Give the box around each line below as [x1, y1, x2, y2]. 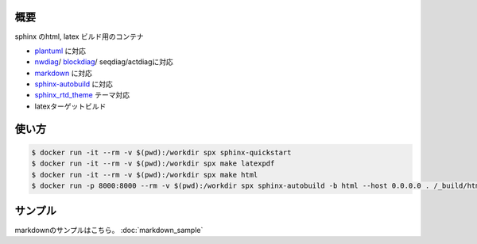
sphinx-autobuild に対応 [34, 79, 113, 89]
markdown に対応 [34, 68, 93, 78]
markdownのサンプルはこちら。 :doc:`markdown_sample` [14, 225, 204, 234]
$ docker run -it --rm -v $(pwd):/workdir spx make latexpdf [31, 159, 275, 168]
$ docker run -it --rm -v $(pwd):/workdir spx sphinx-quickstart [31, 147, 292, 157]
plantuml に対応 [34, 46, 87, 55]
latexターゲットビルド [34, 101, 107, 111]
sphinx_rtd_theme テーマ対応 [34, 90, 130, 100]
